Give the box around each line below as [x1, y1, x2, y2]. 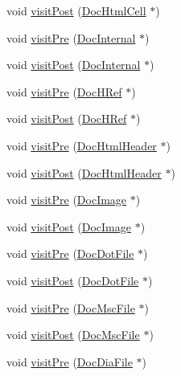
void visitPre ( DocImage [6, 191, 127, 208]
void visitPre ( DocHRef [6, 83, 122, 100]
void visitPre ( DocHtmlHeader [6, 137, 157, 153]
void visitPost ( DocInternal [6, 56, 141, 73]
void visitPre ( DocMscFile [6, 299, 135, 316]
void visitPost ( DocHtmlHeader [6, 164, 162, 181]
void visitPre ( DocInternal [6, 29, 136, 46]
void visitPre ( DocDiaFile [6, 353, 133, 370]
